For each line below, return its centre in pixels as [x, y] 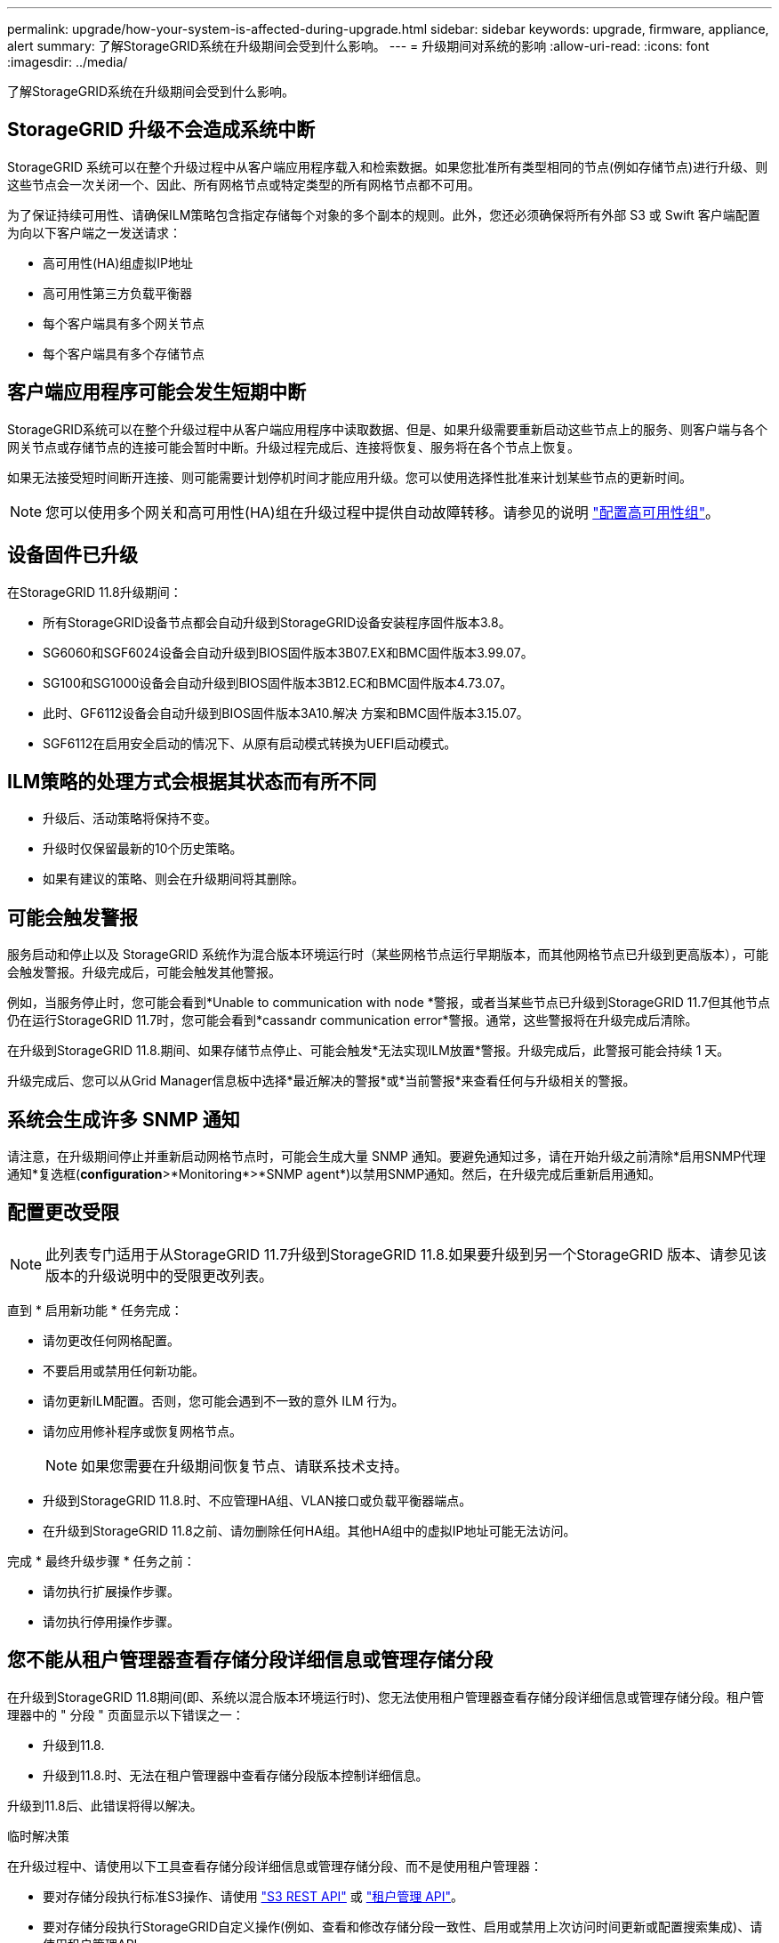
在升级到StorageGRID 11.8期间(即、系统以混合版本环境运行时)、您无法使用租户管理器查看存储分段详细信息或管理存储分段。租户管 [385, 1697]
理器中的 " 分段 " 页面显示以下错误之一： [126, 1714]
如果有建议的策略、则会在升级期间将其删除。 [173, 879]
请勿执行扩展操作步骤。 [111, 1591]
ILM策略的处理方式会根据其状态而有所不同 [192, 781]
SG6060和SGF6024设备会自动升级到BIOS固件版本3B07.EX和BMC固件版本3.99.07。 [288, 652]
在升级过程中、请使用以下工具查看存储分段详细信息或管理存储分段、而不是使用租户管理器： [275, 1866]
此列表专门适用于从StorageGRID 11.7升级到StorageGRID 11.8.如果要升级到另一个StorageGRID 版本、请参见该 [406, 1254]
